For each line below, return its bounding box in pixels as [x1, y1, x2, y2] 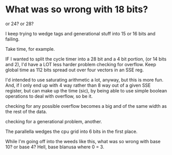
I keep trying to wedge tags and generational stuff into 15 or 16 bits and [5, 30, 156, 36]
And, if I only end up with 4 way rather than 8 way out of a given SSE [5, 82, 151, 88]
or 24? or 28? [5, 21, 34, 27]
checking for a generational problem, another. [5, 118, 102, 124]
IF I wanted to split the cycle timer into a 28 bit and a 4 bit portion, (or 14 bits [5, 55, 167, 62]
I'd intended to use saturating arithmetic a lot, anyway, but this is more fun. [5, 76, 163, 83]
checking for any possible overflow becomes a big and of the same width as [5, 103, 167, 109]
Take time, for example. [5, 46, 55, 52]
